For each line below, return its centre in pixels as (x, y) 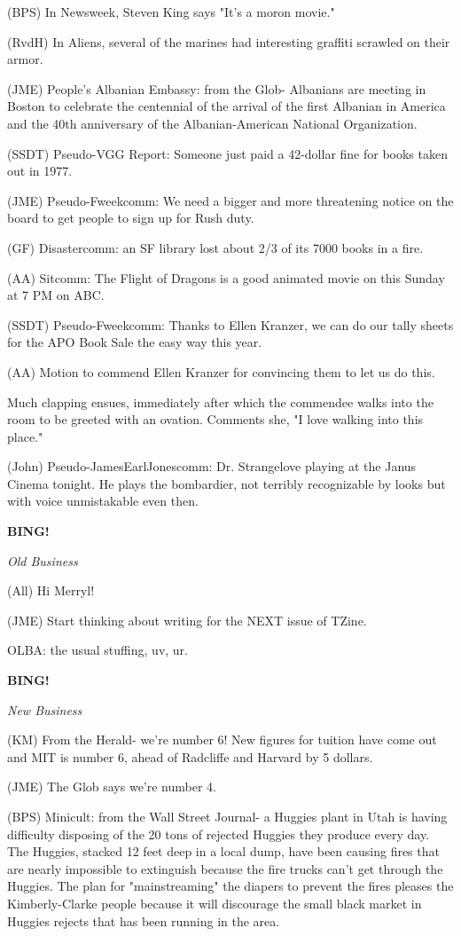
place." (25, 436)
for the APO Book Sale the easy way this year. (135, 342)
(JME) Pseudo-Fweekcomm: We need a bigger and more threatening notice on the (230, 200)
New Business (45, 709)
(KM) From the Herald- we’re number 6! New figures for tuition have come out (222, 739)
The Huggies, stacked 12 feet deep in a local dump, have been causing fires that (223, 851)
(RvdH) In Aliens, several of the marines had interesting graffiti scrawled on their (229, 41)
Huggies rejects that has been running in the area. (144, 920)
